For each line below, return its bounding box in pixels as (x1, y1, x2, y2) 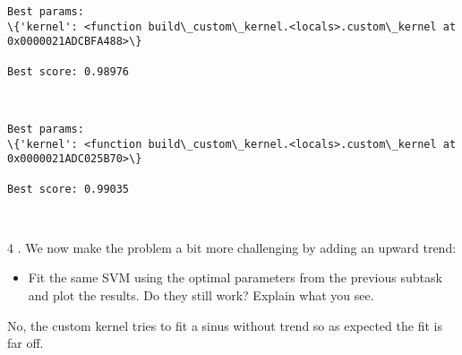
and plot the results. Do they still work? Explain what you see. (28, 285, 374, 304)
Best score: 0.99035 (7, 182, 130, 195)
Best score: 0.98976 (7, 65, 130, 78)
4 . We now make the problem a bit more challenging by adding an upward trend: (7, 238, 457, 256)
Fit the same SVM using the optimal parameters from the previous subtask (28, 268, 442, 287)
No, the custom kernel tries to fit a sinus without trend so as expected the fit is (7, 316, 442, 334)
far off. (7, 333, 44, 352)
